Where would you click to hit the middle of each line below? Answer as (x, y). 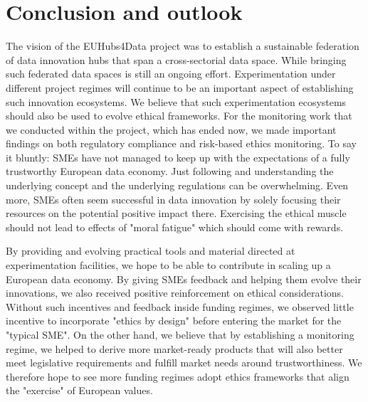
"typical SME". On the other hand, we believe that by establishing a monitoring (180, 334)
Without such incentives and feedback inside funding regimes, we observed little (180, 306)
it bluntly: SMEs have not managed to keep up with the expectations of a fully (178, 157)
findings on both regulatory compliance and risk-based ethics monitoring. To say (181, 143)
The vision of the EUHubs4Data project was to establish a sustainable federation (183, 46)
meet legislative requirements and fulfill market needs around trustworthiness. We (184, 363)
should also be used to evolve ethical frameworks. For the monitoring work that (179, 116)
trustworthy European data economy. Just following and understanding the (170, 171)
